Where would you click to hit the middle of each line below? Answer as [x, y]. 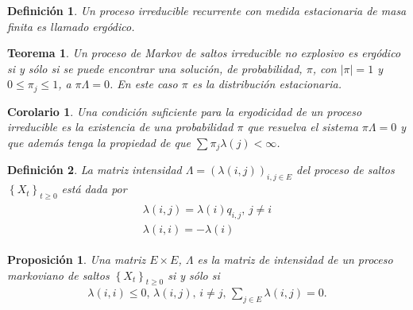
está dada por [94, 189]
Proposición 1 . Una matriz [77, 259]
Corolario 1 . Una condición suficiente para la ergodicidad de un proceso [185, 111]
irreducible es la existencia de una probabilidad [120, 127]
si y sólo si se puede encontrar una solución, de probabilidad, [155, 68]
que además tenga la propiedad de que [99, 143]
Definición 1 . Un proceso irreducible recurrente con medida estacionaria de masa [207, 10]
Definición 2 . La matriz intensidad [95, 170]
